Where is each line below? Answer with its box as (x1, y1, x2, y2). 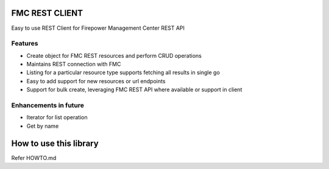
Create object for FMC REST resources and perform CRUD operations (26, 52, 202, 59)
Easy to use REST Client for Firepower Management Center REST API (11, 24, 185, 32)
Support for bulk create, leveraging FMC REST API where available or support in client (26, 86, 242, 94)
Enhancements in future (11, 101, 85, 109)
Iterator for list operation (26, 114, 88, 121)
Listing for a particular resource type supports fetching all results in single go (26, 69, 221, 76)
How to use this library (11, 138, 99, 148)
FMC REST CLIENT (11, 8, 83, 18)
